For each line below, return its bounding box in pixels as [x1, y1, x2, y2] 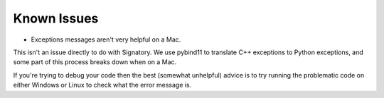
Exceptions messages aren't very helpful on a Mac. [31, 35, 181, 44]
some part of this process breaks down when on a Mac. [13, 58, 177, 66]
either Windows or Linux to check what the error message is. [13, 81, 192, 90]
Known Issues [13, 11, 99, 26]
